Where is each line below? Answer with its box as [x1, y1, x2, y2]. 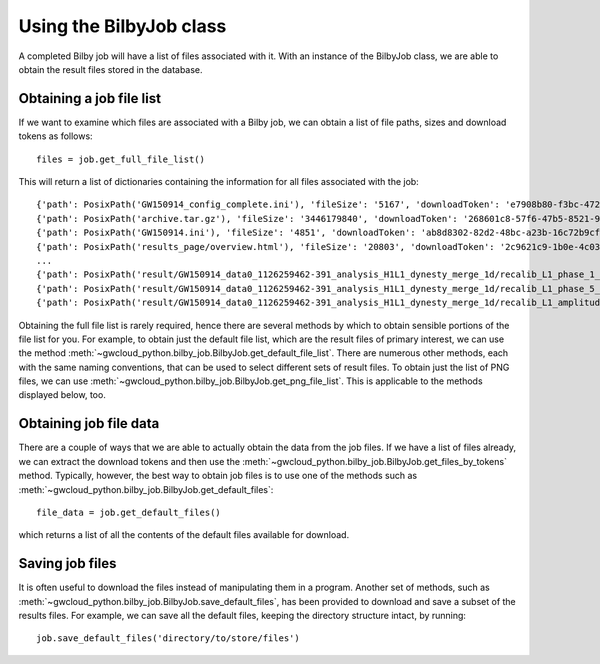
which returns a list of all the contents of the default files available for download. [18, 529, 350, 541]
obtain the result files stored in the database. [18, 63, 204, 75]
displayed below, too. [18, 389, 107, 401]
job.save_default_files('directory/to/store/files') [36, 633, 300, 644]
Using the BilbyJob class [18, 15, 227, 37]
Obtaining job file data [18, 415, 160, 432]
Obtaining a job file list [18, 90, 162, 107]
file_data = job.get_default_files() [36, 506, 222, 518]
